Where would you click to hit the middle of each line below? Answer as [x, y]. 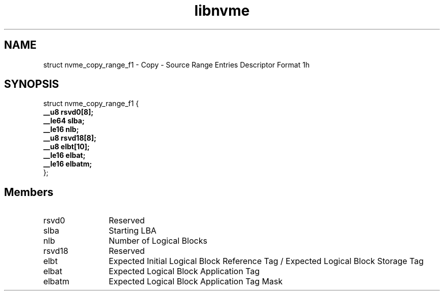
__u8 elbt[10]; [66, 147]
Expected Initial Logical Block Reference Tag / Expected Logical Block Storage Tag [266, 261]
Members [29, 192]
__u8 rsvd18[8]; [70, 138]
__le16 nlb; [61, 129]
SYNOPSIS [32, 84]
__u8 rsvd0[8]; [68, 112]
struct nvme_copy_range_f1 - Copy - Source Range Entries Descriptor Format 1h [176, 64]
